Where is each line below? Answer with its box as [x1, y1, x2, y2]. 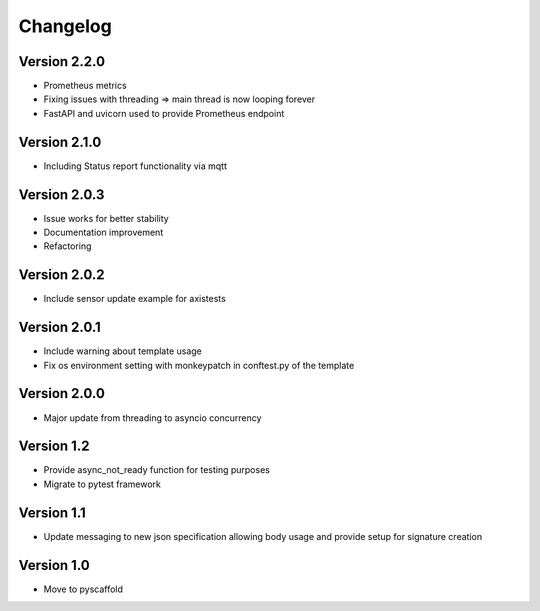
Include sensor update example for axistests [43, 293, 227, 305]
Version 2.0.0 [18, 385, 105, 402]
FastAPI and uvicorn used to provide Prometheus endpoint [43, 107, 285, 119]
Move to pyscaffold [43, 583, 124, 595]
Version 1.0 [18, 556, 90, 574]
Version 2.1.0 [18, 133, 102, 150]
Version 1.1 [18, 504, 87, 521]
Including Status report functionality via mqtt [43, 160, 228, 172]
